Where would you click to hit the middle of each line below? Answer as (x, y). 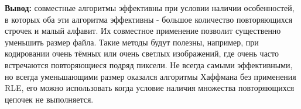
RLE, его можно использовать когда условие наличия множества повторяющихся (150, 88)
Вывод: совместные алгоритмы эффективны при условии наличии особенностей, (150, 8)
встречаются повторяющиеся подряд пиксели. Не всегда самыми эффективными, (149, 64)
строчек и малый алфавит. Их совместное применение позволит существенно (143, 31)
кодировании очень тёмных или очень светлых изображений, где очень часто (142, 53)
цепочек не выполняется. (49, 99)
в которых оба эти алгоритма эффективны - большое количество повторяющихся (149, 19)
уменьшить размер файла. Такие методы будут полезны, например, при (132, 42)
